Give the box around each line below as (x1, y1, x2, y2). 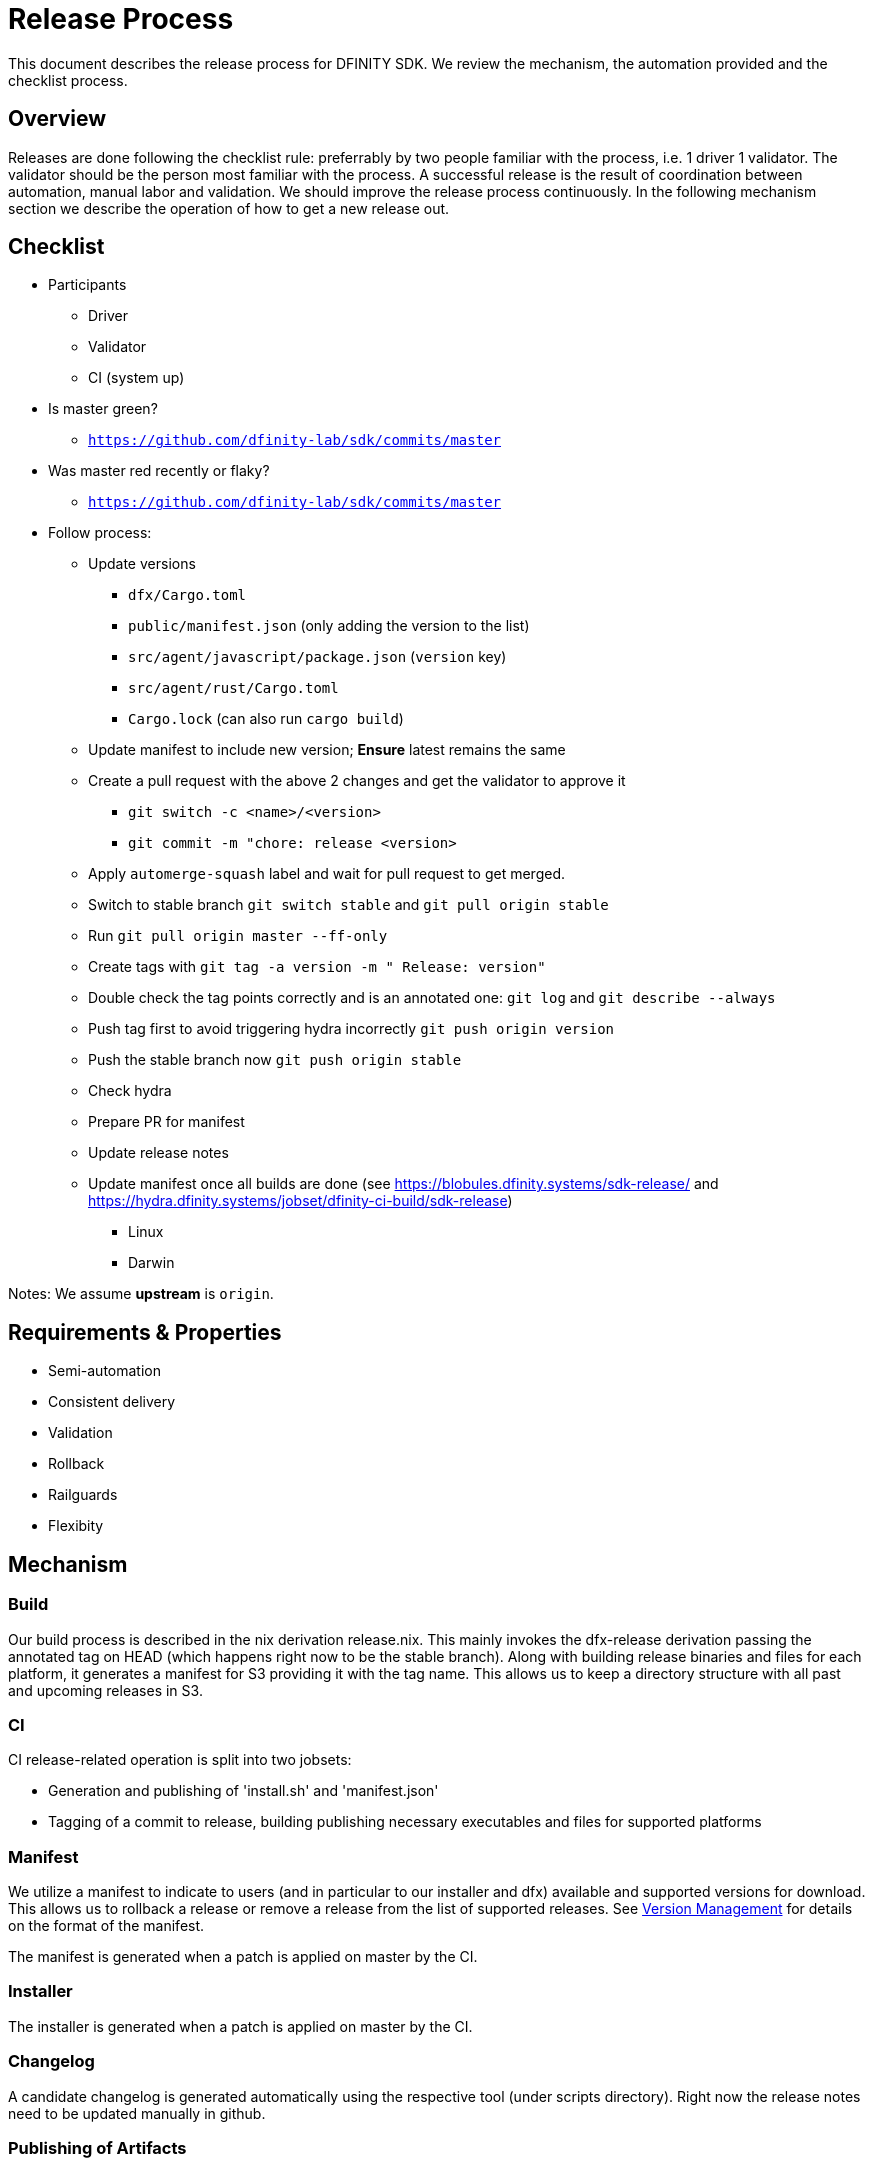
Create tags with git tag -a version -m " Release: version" (88, 958, 546, 976)
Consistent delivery (48, 1393, 176, 1411)
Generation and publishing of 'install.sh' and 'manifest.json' (48, 1782, 439, 1800)
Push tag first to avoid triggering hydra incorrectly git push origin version (88, 1020, 615, 1038)
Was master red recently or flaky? (48, 462, 270, 480)
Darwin (128, 1254, 175, 1272)
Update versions (88, 555, 196, 573)
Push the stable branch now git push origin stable (88, 1051, 462, 1069)
